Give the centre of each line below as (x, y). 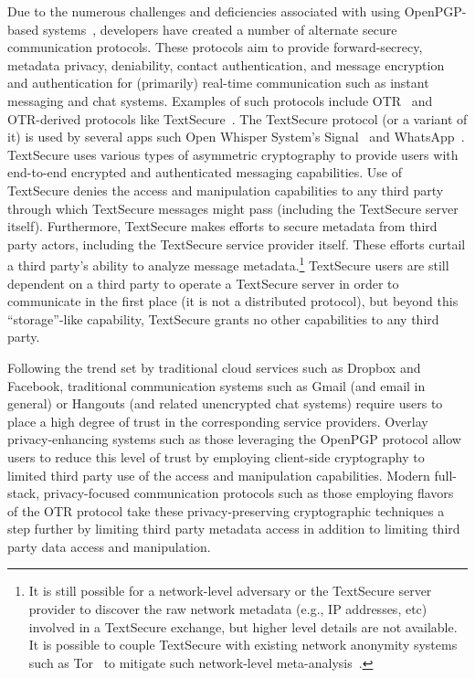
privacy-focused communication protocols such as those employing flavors (248, 493)
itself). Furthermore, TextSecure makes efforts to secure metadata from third (222, 226)
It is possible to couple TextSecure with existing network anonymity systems (243, 645)
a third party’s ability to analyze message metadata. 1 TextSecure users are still (228, 264)
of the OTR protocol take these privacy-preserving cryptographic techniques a (226, 510)
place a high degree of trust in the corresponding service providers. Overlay (218, 421)
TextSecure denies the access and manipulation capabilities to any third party (226, 190)
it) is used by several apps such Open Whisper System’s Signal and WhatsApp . (236, 137)
